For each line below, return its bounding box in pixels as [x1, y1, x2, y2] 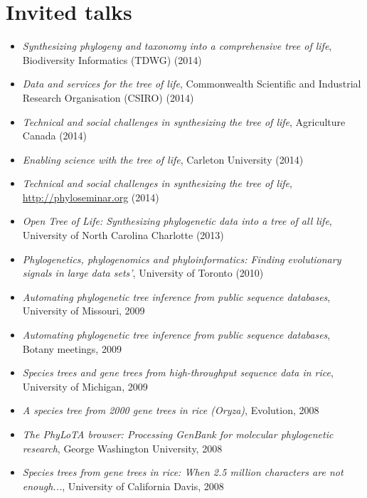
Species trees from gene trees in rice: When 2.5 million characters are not [22, 465, 344, 480]
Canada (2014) [22, 128, 87, 143]
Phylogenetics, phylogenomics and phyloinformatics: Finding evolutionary [22, 251, 341, 266]
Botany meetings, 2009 [22, 341, 122, 356]
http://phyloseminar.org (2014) [22, 189, 159, 204]
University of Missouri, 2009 [22, 303, 145, 318]
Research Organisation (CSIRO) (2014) [22, 90, 194, 105]
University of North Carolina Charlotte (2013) [22, 228, 224, 243]
